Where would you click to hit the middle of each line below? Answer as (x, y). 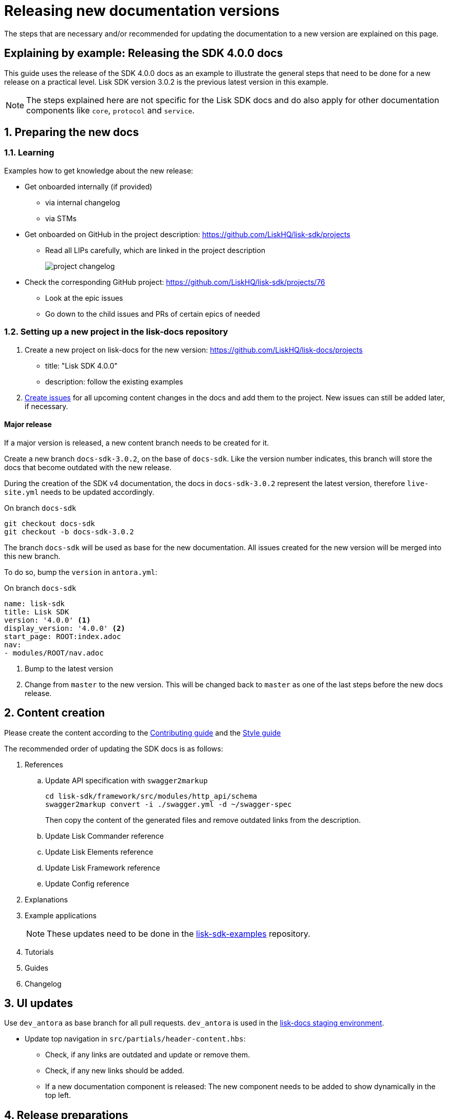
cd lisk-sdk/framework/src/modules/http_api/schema (151, 796)
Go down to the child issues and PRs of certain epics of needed (153, 314)
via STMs (61, 218)
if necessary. (46, 406)
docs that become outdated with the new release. (88, 467)
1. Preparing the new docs (72, 132)
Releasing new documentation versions (142, 11)
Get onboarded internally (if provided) (89, 186)
